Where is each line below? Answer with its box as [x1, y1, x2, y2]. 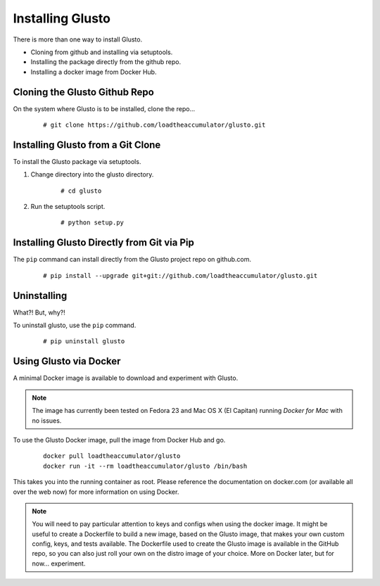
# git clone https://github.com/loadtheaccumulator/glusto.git [43, 121, 266, 129]
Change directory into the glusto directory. [30, 170, 154, 179]
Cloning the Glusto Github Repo [13, 86, 154, 98]
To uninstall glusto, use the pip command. [13, 321, 137, 330]
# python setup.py [61, 219, 125, 227]
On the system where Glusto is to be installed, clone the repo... [13, 104, 196, 113]
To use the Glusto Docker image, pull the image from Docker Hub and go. [13, 435, 226, 444]
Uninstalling [13, 289, 68, 302]
